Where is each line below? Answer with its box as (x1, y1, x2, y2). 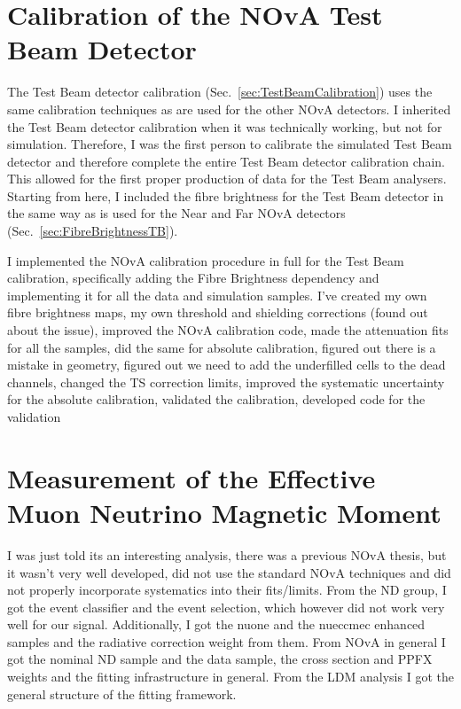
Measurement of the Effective (7, 459, 376, 495)
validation (7, 408, 61, 425)
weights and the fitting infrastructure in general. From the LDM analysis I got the (7, 667, 454, 686)
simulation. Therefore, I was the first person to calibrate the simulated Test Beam (7, 135, 452, 153)
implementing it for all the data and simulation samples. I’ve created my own (7, 285, 427, 304)
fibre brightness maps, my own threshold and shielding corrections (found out (7, 303, 428, 322)
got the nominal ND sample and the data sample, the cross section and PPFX (7, 650, 433, 668)
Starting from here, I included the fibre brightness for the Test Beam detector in (7, 186, 444, 205)
